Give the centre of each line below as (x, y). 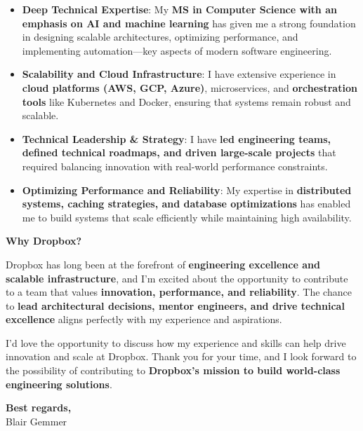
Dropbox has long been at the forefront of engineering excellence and (163, 264)
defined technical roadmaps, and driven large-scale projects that (179, 152)
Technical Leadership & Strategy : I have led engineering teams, (176, 138)
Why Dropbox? (44, 241)
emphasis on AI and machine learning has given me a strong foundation (189, 23)
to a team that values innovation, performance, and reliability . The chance (179, 292)
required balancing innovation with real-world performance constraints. (175, 166)
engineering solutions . (59, 384)
